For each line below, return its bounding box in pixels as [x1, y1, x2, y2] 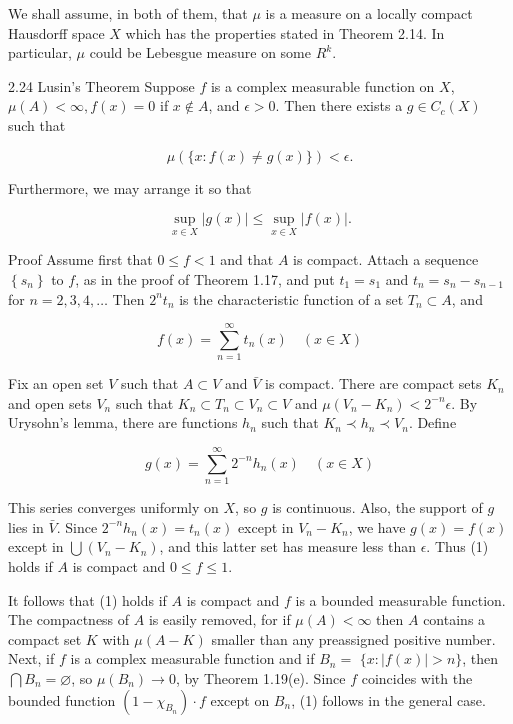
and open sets [8, 392, 92, 413]
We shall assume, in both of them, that [8, 3, 248, 23]
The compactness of [8, 609, 130, 630]
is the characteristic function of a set [179, 288, 404, 309]
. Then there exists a [275, 95, 403, 116]
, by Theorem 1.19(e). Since [175, 667, 346, 688]
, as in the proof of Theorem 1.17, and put [75, 268, 335, 289]
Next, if [8, 648, 55, 669]
